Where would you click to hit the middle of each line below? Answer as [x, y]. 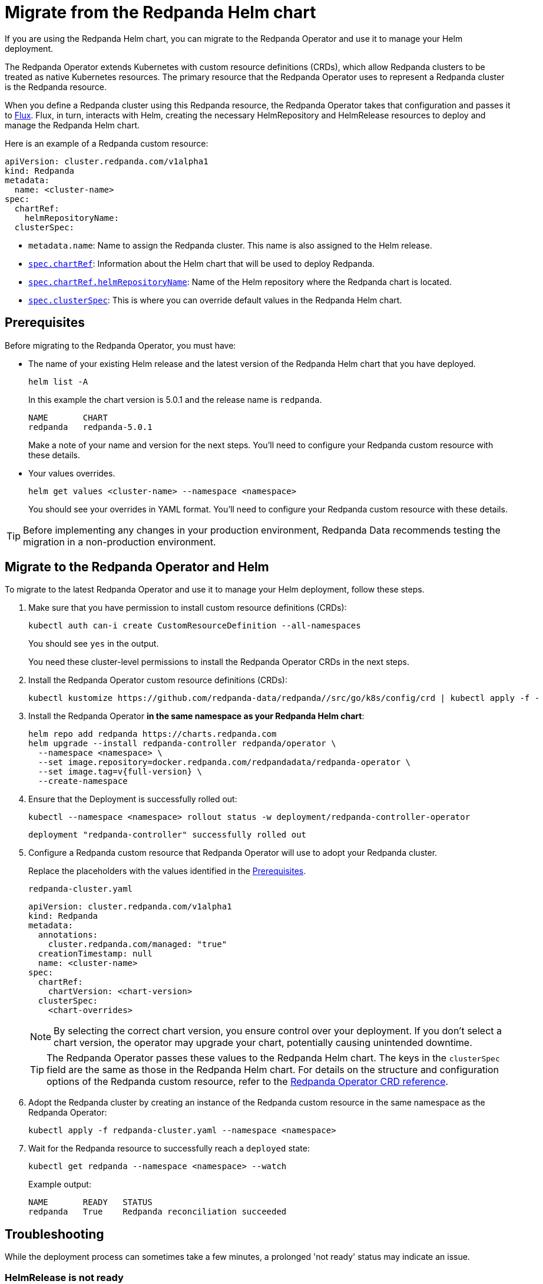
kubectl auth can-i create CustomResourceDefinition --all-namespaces [195, 626]
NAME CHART [68, 417]
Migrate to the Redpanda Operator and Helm [137, 567]
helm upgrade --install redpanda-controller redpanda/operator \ [182, 744]
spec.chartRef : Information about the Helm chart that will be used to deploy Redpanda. [201, 263]
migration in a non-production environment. [120, 542]
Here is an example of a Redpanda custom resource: [107, 143]
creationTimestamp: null [95, 954]
